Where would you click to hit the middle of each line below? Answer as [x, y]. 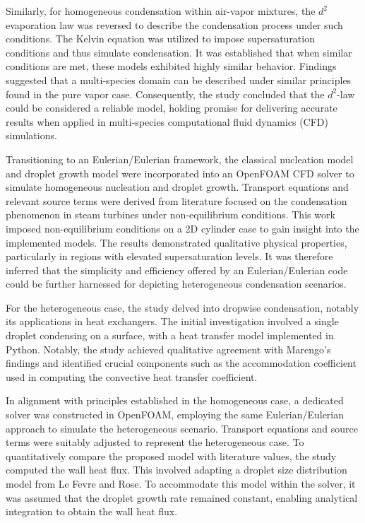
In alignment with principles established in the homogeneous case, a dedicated [175, 400]
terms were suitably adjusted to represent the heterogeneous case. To [155, 442]
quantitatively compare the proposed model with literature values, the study [171, 456]
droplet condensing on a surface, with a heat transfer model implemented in [170, 335]
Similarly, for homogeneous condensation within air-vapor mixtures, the [161, 11]
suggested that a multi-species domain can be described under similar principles [179, 80]
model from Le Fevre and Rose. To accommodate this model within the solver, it [181, 483]
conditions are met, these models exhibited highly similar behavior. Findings [171, 66]
